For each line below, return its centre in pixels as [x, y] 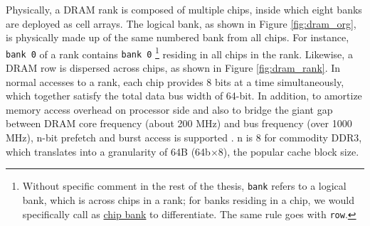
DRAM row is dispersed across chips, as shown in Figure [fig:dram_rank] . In [173, 68]
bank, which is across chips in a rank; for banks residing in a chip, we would [188, 199]
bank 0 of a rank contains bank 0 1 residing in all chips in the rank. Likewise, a [179, 53]
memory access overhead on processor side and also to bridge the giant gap [169, 109]
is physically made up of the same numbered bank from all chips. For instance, [178, 37]
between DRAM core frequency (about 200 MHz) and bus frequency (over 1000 [179, 123]
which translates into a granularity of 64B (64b [108, 151]
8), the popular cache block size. [289, 151]
